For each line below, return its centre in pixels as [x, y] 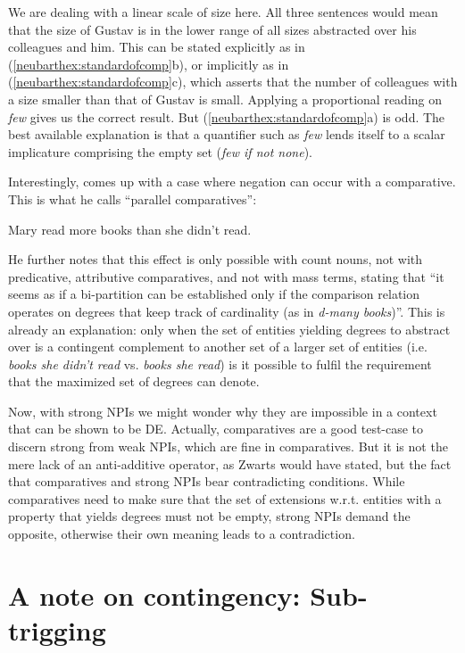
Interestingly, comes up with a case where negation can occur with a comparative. [232, 182]
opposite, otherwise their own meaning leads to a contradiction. [182, 534]
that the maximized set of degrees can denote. [134, 381]
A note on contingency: [154, 595]
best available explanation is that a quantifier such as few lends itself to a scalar [227, 134]
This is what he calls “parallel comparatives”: [133, 198]
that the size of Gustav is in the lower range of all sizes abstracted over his [212, 29]
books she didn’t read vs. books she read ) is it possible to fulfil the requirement [220, 364]
